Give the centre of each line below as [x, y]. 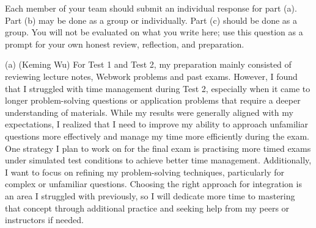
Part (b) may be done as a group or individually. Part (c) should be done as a [151, 20]
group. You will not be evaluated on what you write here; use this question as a [154, 32]
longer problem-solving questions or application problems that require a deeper [153, 100]
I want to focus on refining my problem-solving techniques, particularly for [145, 172]
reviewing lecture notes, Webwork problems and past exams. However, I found [151, 76]
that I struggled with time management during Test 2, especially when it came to [158, 88]
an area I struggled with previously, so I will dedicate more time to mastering [150, 195]
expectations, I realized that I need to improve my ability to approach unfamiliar [157, 124]
